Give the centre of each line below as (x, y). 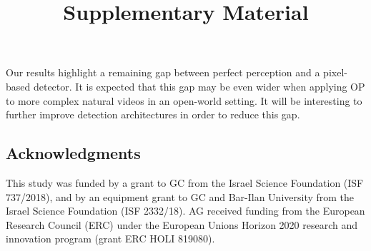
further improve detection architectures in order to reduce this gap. (153, 114)
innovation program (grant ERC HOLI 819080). (110, 239)
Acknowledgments (73, 153)
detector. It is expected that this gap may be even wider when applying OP (199, 86)
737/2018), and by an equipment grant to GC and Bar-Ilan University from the (180, 196)
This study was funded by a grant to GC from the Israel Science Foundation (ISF (185, 182)
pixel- (335, 72)
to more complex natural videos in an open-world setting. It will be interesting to (184, 100)
